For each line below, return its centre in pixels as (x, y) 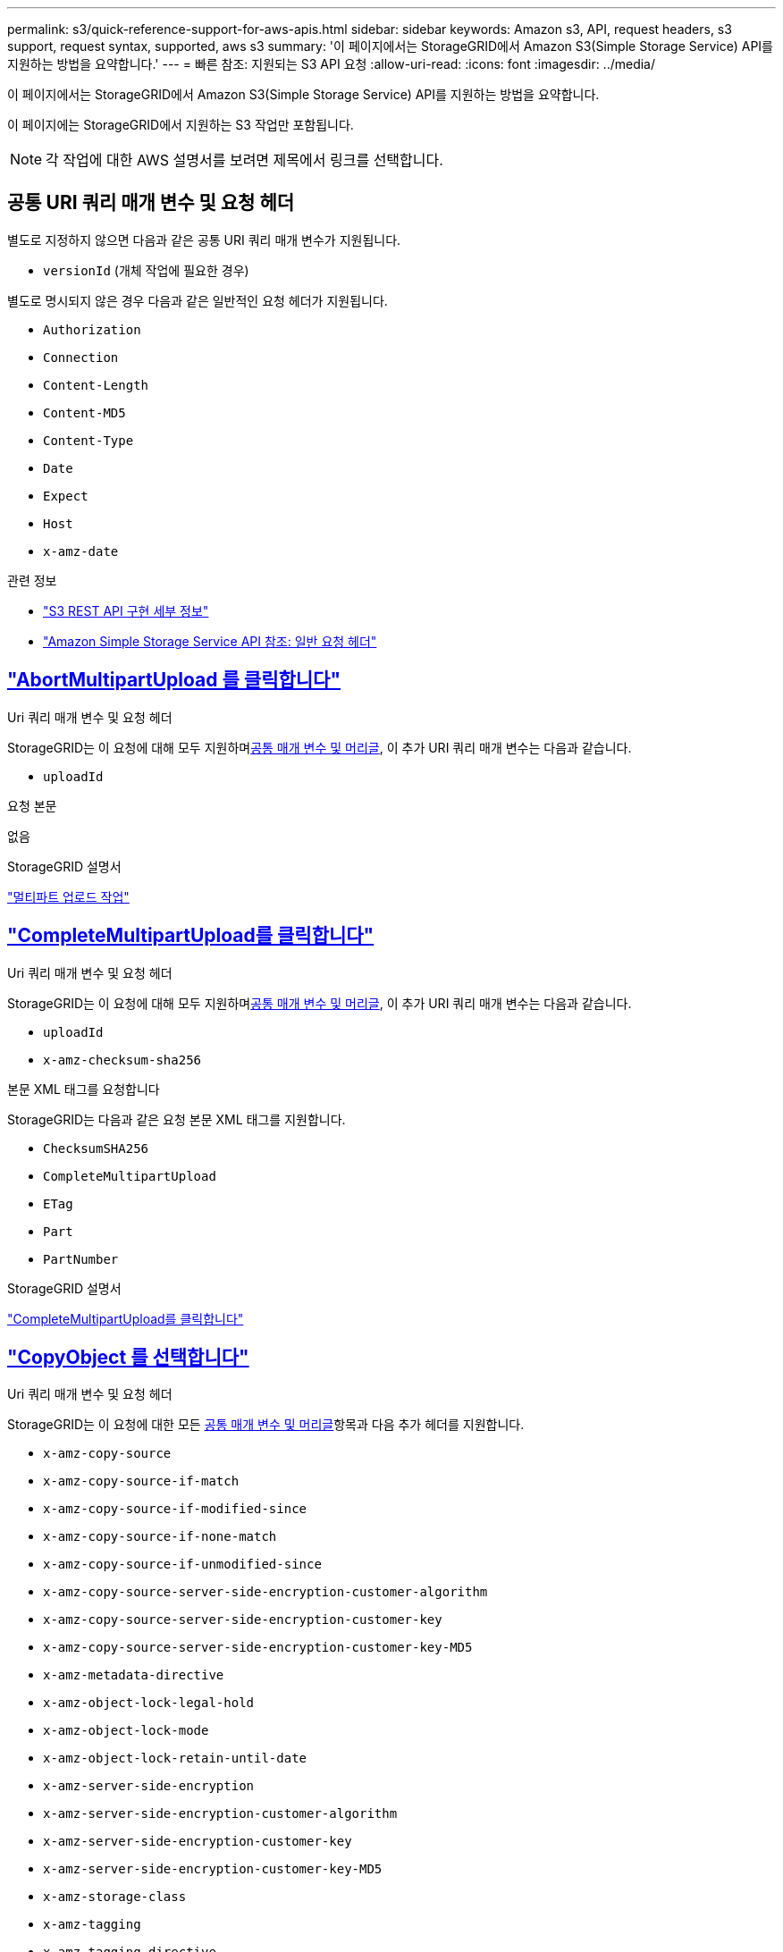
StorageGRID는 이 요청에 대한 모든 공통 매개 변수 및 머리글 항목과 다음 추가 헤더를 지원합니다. (266, 1425)
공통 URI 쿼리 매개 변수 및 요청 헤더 (151, 203)
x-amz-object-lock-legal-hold (149, 1703)
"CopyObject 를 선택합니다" (128, 1357)
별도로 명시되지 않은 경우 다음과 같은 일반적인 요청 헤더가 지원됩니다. (198, 300)
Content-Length (96, 385)
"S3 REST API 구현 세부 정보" (126, 610)
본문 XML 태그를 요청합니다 (84, 1089)
